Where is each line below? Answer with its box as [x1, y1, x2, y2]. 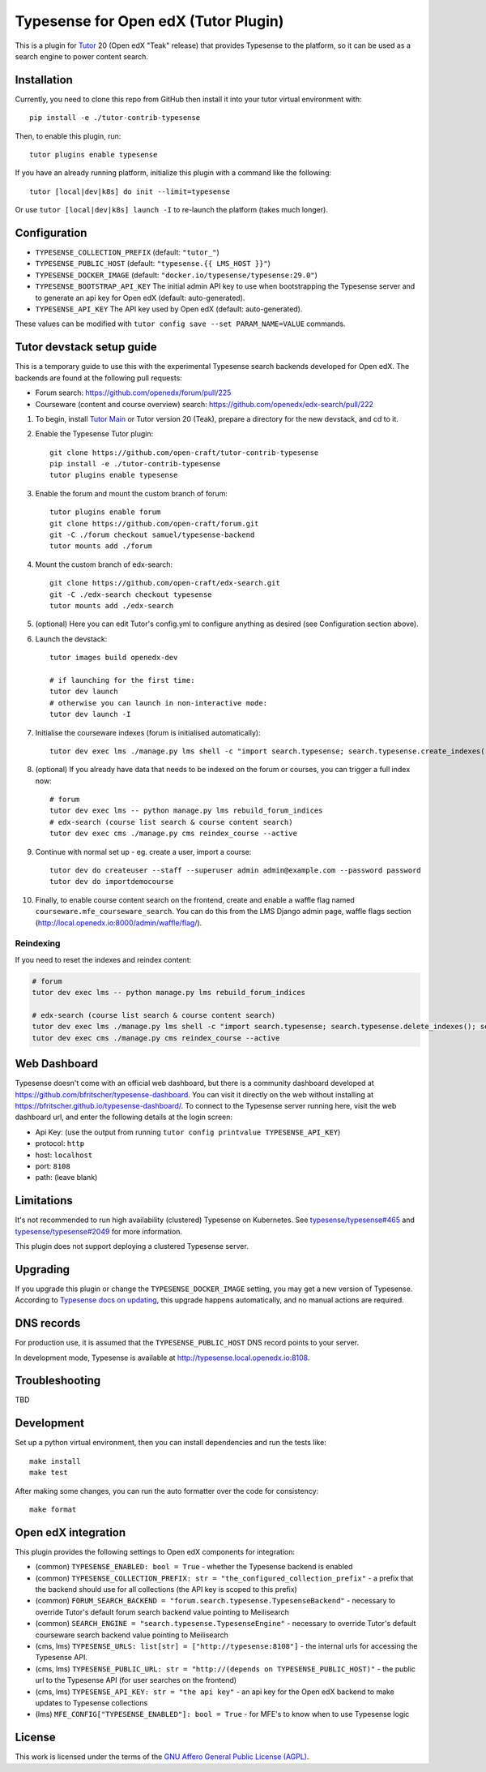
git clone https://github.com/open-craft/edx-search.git [49, 578, 281, 588]
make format [29, 1504, 77, 1514]
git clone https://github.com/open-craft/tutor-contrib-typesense [49, 448, 319, 457]
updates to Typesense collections [35, 1697, 148, 1707]
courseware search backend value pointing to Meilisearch [35, 1630, 228, 1640]
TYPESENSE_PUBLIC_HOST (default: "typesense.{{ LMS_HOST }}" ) [35, 259, 271, 268]
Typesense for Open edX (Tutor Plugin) [15, 12, 284, 30]
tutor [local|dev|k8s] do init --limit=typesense [29, 187, 231, 196]
